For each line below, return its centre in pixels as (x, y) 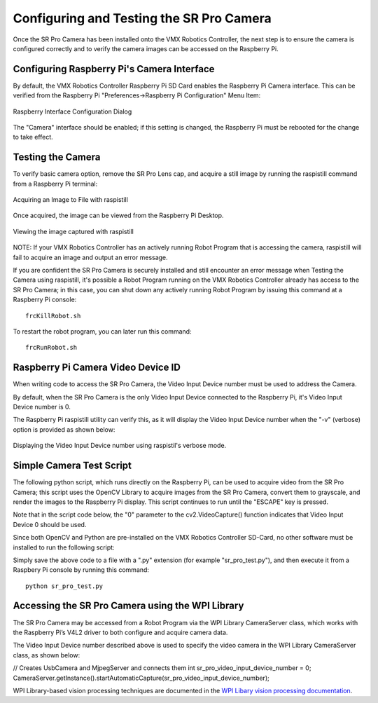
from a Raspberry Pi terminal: (55, 184)
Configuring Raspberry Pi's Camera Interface (114, 69)
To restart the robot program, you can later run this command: (102, 332)
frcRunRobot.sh (51, 348)
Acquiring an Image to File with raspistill (71, 200)
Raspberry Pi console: (45, 300)
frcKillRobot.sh (53, 316)
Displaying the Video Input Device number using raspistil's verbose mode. (120, 446)
